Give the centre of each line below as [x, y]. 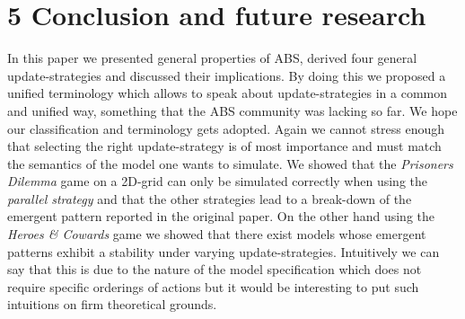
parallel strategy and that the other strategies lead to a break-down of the [210, 198]
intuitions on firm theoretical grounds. [112, 304]
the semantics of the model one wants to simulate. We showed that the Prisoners [230, 163]
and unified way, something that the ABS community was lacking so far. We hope [232, 110]
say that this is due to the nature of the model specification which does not [215, 269]
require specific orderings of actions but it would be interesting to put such [213, 286]
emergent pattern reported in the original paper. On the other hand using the [221, 216]
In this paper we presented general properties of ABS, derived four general [212, 58]
